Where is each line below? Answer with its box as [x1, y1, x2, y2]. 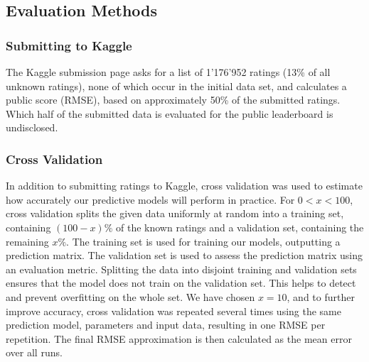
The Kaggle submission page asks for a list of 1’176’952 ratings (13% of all [6, 65, 331, 79]
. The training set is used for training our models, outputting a [66, 234, 341, 248]
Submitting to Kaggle [6, 36, 132, 54]
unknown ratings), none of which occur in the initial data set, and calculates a [6, 78, 347, 93]
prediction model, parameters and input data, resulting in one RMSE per [6, 317, 326, 332]
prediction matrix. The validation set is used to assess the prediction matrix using [6, 248, 363, 263]
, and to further [287, 289, 355, 304]
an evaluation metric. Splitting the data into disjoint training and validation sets [6, 261, 357, 276]
